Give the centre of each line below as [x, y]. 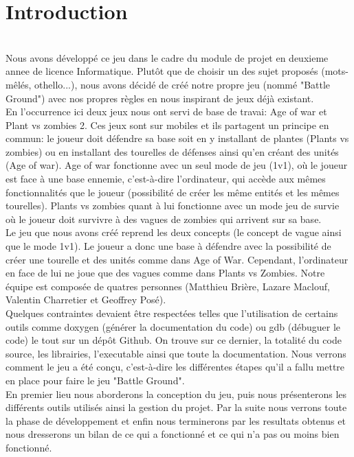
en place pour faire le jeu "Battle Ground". [95, 380]
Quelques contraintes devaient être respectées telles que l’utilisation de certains [172, 313]
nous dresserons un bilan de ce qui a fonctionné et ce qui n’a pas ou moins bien [173, 434]
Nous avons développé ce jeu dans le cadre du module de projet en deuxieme [167, 57]
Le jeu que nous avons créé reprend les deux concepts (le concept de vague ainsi [174, 232]
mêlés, [19, 84]
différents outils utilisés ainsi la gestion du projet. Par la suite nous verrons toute [176, 407]
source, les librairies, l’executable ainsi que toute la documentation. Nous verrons [176, 353]
